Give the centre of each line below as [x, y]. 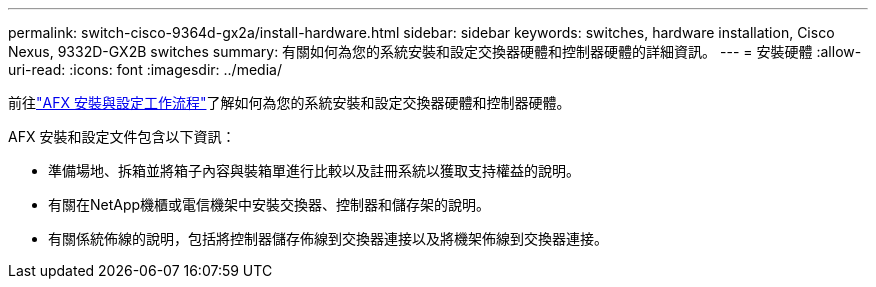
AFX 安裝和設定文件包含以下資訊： [122, 136]
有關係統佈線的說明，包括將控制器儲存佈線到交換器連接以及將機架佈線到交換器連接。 [328, 238]
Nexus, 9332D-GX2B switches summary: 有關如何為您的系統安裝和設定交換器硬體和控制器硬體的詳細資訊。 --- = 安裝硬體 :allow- [435, 51]
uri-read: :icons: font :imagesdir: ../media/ [145, 69]
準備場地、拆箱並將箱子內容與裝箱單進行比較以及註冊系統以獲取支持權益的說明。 [314, 170]
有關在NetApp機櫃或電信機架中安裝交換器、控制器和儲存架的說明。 [269, 204]
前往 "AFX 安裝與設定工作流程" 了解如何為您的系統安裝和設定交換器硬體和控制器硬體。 [289, 102]
